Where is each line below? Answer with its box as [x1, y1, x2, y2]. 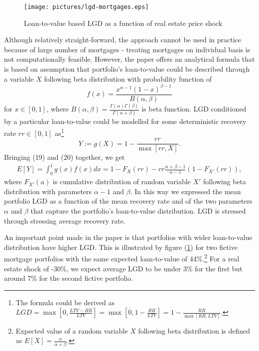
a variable [4, 73, 34, 84]
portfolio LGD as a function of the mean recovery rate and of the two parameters [4, 196, 253, 206]
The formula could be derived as [15, 297, 115, 307]
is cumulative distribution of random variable [52, 176, 191, 187]
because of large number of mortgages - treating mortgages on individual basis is [4, 44, 251, 54]
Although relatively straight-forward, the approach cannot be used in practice [4, 34, 242, 45]
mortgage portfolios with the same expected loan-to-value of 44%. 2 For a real [4, 252, 240, 264]
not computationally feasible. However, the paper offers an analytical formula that [4, 54, 255, 64]
